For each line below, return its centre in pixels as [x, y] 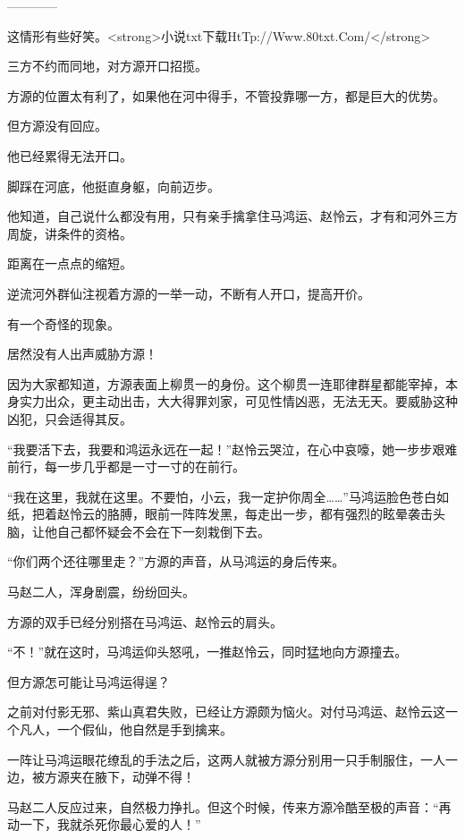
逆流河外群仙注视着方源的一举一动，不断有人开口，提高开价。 [189, 293]
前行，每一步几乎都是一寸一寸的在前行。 [126, 466]
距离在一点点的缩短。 [70, 263]
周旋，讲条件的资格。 [70, 233]
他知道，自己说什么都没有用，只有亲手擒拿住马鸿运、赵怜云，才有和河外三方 [232, 216]
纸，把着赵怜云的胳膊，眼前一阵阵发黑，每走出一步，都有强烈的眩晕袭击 [220, 514]
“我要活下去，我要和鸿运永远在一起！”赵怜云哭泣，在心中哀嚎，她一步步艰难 [232, 449]
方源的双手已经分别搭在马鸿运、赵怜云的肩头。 [145, 621]
